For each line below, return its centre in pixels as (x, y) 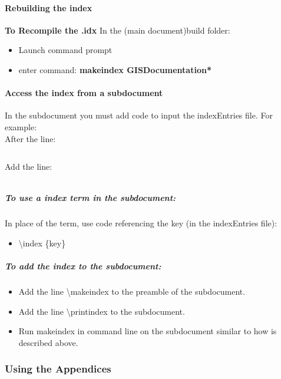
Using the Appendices (58, 369)
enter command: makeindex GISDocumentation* (115, 69)
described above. (48, 342)
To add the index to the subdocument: (83, 266)
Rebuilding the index (49, 7)
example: (21, 126)
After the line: (30, 138)
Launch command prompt (65, 50)
